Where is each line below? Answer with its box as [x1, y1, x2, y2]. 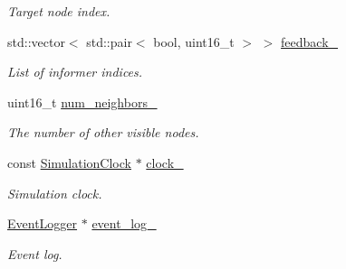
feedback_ [281, 32, 339, 51]
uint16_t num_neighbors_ [7, 92, 158, 111]
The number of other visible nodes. [7, 123, 199, 142]
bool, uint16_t [153, 32, 235, 51]
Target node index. [7, 2, 111, 20]
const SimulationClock [7, 153, 131, 172]
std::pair [86, 32, 132, 51]
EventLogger [7, 214, 78, 233]
